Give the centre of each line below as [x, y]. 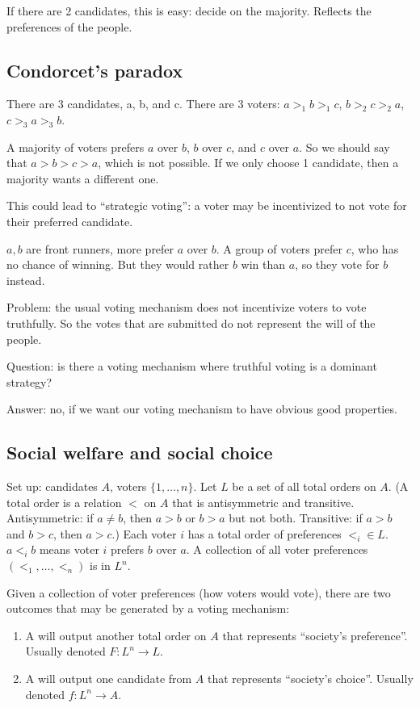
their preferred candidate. [70, 221]
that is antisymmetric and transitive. [263, 502]
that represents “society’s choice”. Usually [311, 679]
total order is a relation [64, 502]
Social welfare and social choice [140, 452]
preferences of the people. [69, 26]
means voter [69, 549]
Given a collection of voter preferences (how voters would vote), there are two [199, 592]
